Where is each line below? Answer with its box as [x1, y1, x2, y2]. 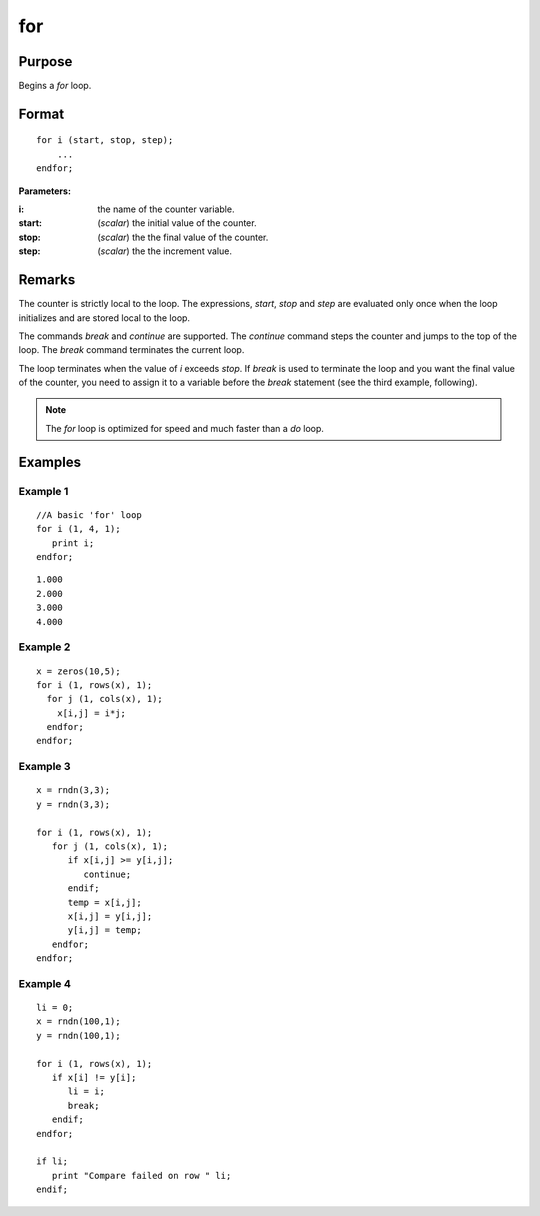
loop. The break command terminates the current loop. [18, 344, 245, 356]
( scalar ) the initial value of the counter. [97, 217, 257, 229]
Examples [18, 453, 82, 470]
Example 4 [18, 976, 72, 990]
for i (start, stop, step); [36, 135, 174, 146]
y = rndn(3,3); [36, 798, 111, 810]
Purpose [18, 53, 73, 70]
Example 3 [18, 760, 71, 774]
